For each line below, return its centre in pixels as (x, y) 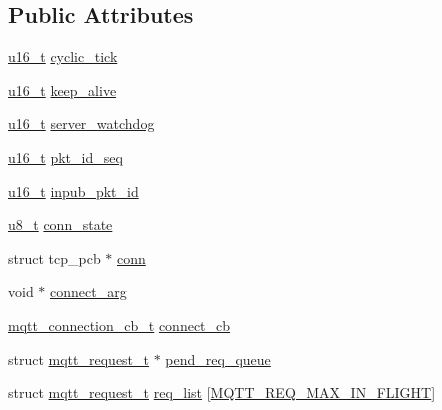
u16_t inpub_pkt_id (73, 190)
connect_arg (88, 291)
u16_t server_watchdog (81, 123)
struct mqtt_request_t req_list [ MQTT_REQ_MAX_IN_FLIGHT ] (222, 392)
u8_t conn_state (60, 224)
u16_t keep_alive (62, 89)
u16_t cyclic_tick (63, 56)
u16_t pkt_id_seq (65, 156)
